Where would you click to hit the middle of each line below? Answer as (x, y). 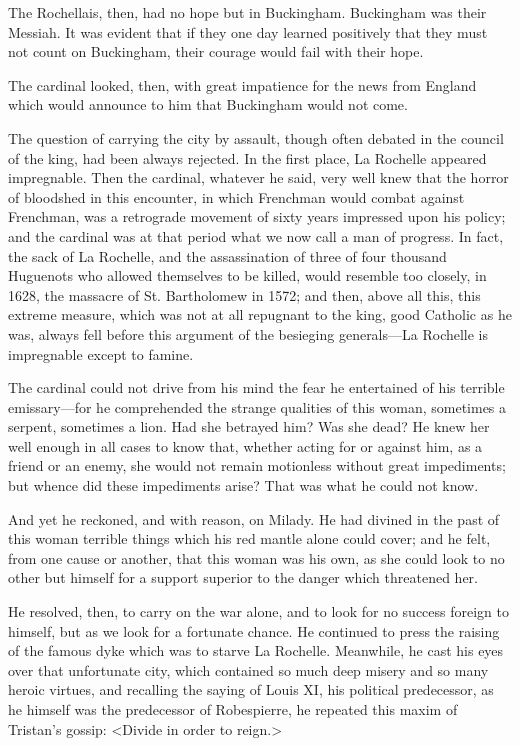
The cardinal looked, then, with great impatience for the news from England (242, 84)
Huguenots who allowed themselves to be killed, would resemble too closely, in (247, 275)
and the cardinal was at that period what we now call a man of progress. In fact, (256, 235)
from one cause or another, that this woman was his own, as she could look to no (256, 557)
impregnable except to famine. (101, 353)
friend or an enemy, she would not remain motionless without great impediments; (257, 465)
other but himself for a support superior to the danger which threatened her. (243, 577)
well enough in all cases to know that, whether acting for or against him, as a (245, 445)
